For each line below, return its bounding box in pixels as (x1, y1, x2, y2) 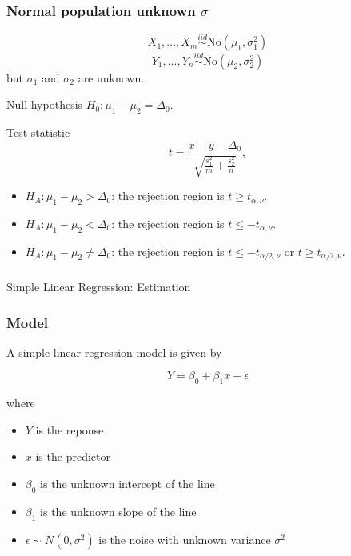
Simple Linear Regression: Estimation (6, 278, 191, 295)
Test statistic (6, 124, 70, 141)
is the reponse (35, 421, 104, 438)
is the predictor (35, 448, 110, 465)
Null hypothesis (6, 96, 83, 113)
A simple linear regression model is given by (6, 343, 222, 360)
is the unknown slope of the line (40, 502, 197, 519)
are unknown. (78, 69, 145, 86)
